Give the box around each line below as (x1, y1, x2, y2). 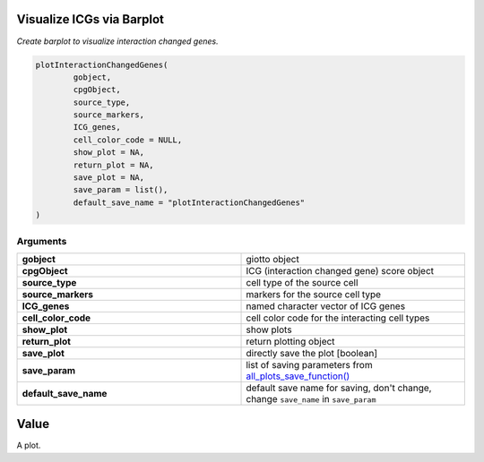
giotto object (246, 252, 299, 265)
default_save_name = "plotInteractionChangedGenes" (73, 197, 306, 208)
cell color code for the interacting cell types (246, 312, 430, 324)
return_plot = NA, (73, 159, 154, 170)
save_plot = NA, (73, 173, 145, 183)
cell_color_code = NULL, (73, 134, 183, 145)
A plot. (16, 440, 41, 451)
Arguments (16, 235, 67, 247)
